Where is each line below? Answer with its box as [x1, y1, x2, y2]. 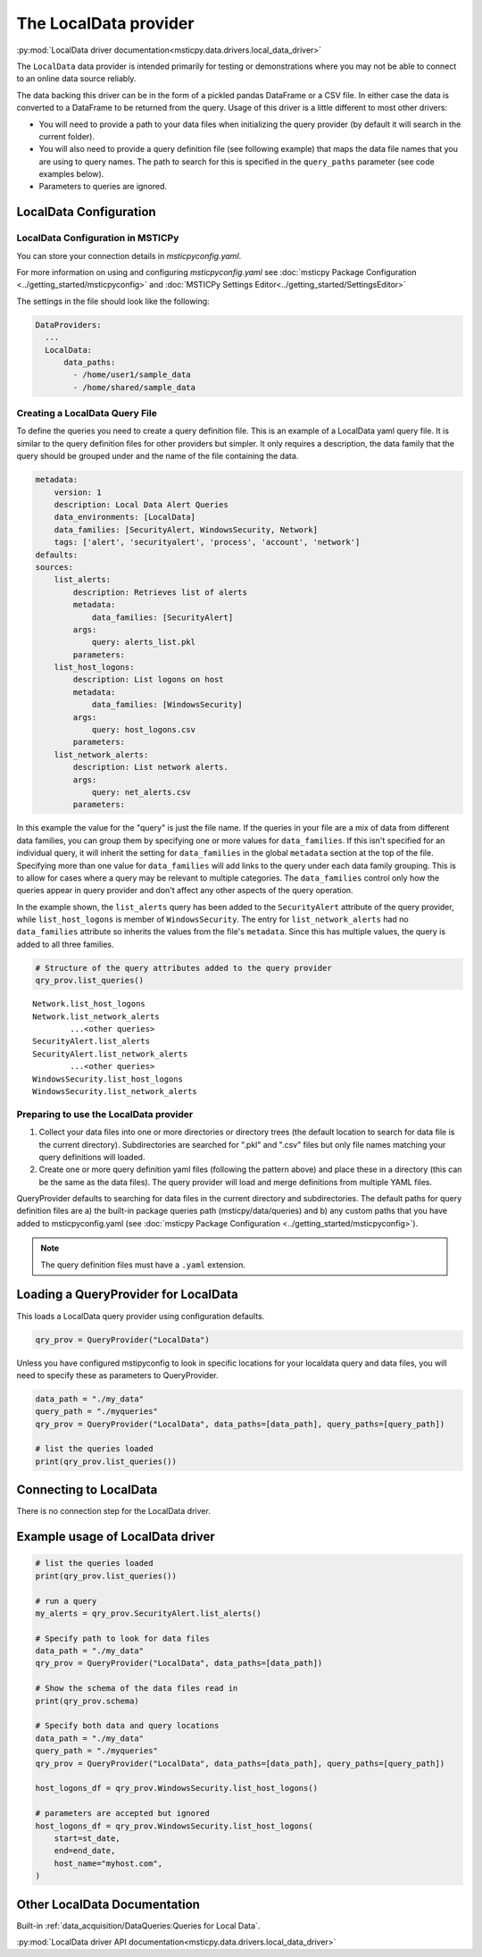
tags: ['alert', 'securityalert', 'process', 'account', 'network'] [54, 537, 361, 548]
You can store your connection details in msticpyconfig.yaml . [16, 250, 242, 261]
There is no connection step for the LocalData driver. [16, 1506, 212, 1517]
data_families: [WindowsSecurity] [91, 699, 243, 710]
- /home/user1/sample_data [72, 370, 191, 380]
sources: [35, 562, 74, 572]
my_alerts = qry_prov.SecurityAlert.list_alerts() [35, 1608, 262, 1618]
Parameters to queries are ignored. [38, 181, 168, 192]
